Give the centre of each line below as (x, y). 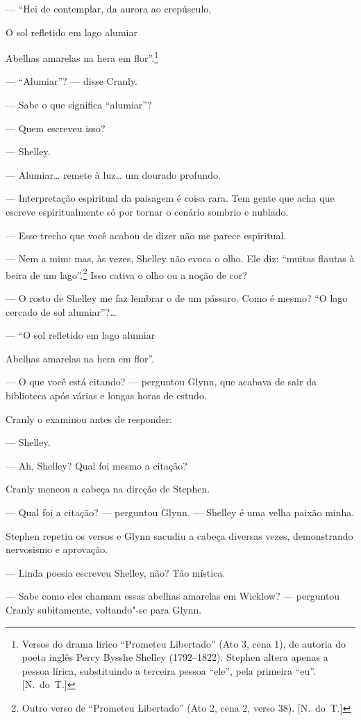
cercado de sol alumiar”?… (61, 311)
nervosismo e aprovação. (57, 549)
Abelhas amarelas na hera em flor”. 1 (82, 57)
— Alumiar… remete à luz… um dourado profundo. (113, 174)
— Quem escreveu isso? (56, 128)
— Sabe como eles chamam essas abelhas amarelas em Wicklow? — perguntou (173, 596)
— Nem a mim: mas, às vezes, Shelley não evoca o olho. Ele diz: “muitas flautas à (180, 258)
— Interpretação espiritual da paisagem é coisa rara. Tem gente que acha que (170, 198)
